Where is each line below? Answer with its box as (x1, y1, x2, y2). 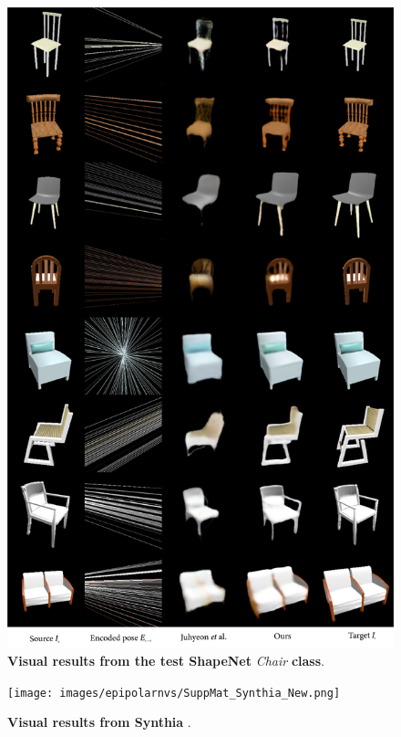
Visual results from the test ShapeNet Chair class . (7, 651, 324, 669)
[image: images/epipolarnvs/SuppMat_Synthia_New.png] (7, 686, 341, 700)
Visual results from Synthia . (7, 712, 191, 732)
